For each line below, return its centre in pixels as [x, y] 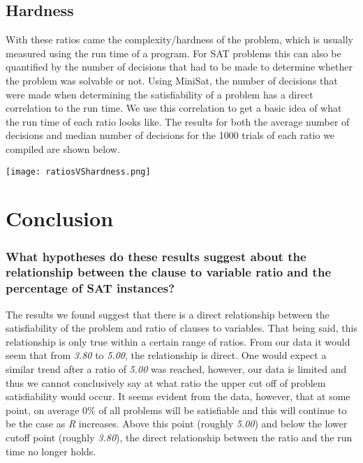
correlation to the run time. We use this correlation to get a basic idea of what [174, 108]
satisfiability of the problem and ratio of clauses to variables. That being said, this [181, 328]
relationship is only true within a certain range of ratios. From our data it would [178, 341]
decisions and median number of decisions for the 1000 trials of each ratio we [170, 135]
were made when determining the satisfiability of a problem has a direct [160, 94]
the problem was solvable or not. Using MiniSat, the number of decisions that [172, 80]
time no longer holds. [51, 451]
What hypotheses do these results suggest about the [156, 256]
